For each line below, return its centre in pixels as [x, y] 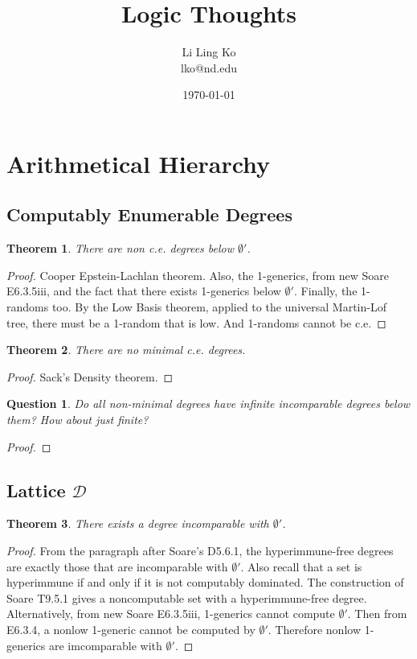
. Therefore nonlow [315, 629]
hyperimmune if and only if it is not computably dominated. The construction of [205, 582]
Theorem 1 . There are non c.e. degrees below [121, 248]
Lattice [36, 490]
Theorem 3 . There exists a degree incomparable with [138, 523]
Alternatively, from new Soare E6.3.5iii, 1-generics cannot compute [171, 614]
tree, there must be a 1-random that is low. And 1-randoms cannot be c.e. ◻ [196, 322]
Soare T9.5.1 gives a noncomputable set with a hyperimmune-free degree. [187, 597]
